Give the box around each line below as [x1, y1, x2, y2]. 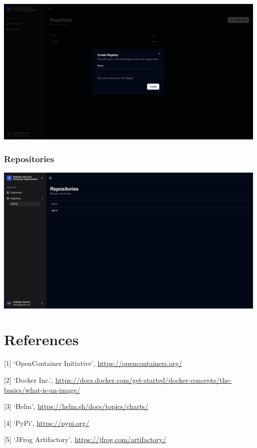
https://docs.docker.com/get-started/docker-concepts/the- [55, 374, 232, 385]
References [4, 329, 79, 350]
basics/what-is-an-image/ [4, 384, 81, 395]
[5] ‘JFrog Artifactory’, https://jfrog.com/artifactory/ [4, 434, 167, 445]
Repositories [4, 152, 54, 165]
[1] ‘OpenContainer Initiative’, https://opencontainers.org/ [4, 358, 182, 368]
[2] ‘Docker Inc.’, [4, 374, 53, 385]
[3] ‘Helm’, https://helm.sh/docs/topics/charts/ [4, 401, 149, 411]
